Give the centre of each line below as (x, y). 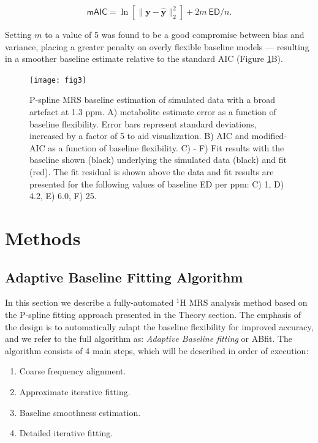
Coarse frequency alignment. (73, 371)
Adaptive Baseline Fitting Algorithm (124, 277)
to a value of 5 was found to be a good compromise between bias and (175, 34)
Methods (43, 237)
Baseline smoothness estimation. (80, 412)
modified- (269, 136)
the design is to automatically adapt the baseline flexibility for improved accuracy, (159, 326)
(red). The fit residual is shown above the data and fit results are (152, 172)
